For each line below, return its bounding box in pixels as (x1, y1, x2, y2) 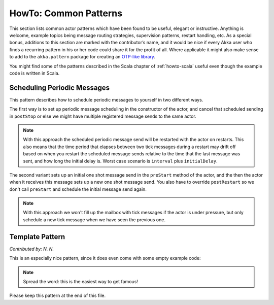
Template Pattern (9, 232, 65, 241)
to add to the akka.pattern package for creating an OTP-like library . (9, 54, 156, 60)
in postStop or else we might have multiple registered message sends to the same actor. (9, 113, 196, 119)
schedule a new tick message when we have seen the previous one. (23, 216, 166, 223)
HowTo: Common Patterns (9, 8, 123, 19)
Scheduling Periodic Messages (9, 83, 110, 92)
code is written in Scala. (9, 70, 60, 76)
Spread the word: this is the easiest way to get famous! (23, 278, 138, 284)
